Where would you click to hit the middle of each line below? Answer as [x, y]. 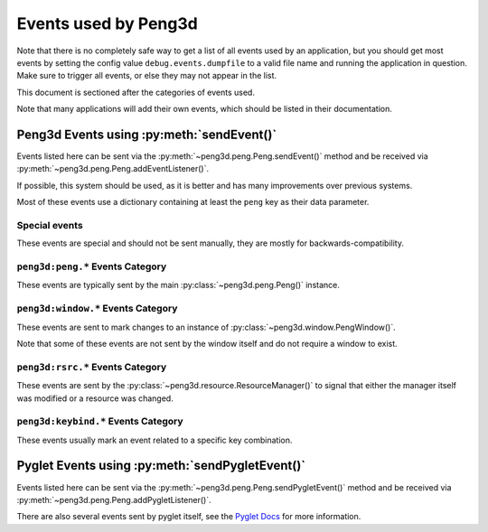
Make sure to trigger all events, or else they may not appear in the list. [147, 76]
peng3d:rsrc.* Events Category [92, 367]
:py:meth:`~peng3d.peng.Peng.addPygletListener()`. [114, 499]
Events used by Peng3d [107, 23]
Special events [50, 225]
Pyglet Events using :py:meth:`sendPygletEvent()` [161, 466]
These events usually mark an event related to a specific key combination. [155, 440]
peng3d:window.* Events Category [97, 309]
